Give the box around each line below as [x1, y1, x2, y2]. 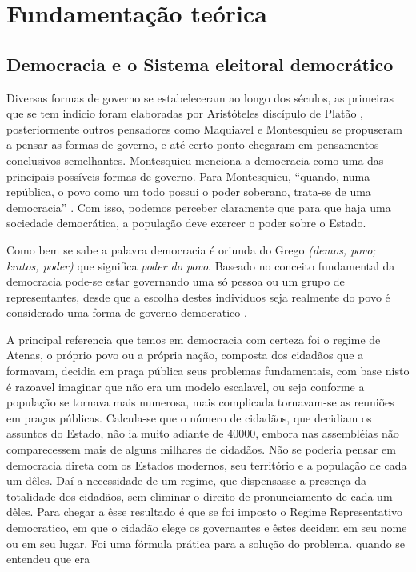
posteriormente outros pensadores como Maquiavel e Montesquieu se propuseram [6, 120, 403, 137]
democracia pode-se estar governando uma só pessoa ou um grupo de [6, 273, 345, 290]
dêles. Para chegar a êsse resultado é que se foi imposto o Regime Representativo [6, 503, 403, 520]
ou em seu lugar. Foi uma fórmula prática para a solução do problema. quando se [6, 534, 406, 551]
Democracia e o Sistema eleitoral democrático [6, 51, 394, 76]
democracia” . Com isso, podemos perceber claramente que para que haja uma [6, 198, 391, 215]
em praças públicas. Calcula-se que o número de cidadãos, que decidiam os [6, 409, 372, 426]
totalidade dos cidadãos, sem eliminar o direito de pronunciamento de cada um [6, 487, 393, 504]
